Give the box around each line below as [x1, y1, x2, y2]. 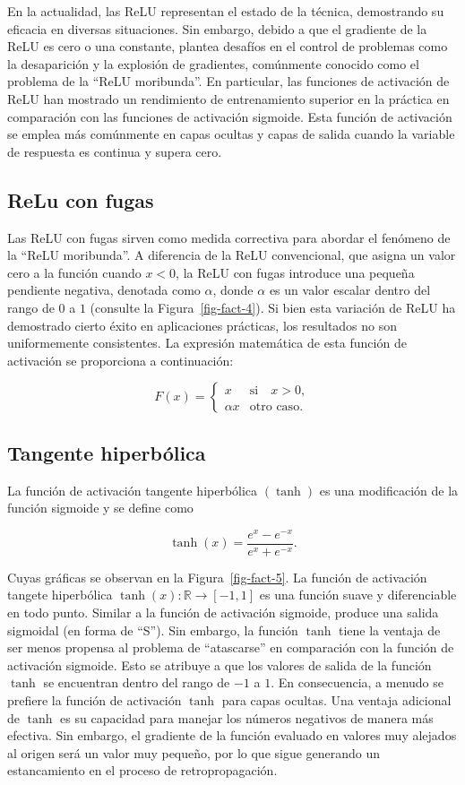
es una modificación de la [319, 480, 459, 499]
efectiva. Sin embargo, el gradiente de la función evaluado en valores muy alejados [7, 726, 457, 745]
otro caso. [249, 400, 304, 413]
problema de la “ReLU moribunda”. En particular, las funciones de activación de [7, 72, 450, 91]
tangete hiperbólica [7, 585, 113, 604]
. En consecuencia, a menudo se [271, 673, 444, 692]
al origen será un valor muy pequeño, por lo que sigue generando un [7, 743, 381, 762]
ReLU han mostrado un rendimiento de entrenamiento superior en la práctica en [7, 89, 450, 108]
